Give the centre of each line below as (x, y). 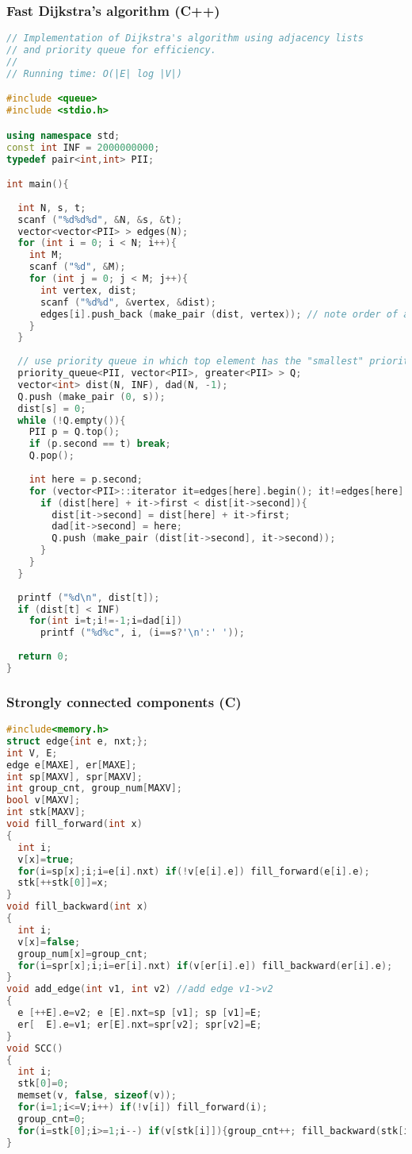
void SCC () (35, 1048)
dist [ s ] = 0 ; (52, 408)
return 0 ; (43, 657)
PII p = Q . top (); (74, 432)
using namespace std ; (63, 135)
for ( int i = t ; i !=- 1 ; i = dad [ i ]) (106, 621)
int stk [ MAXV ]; (46, 812)
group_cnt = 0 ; (52, 1119)
